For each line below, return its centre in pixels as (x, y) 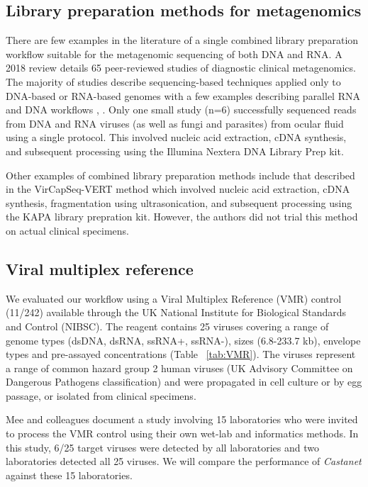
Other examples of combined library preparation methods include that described (180, 175)
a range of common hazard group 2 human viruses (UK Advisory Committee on (179, 368)
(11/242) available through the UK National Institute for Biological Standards (176, 312)
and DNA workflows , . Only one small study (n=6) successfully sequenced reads (181, 110)
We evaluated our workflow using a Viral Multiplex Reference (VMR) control (174, 298)
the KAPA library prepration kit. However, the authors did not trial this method (182, 217)
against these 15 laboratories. (69, 475)
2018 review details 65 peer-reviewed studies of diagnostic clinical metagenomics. (181, 68)
